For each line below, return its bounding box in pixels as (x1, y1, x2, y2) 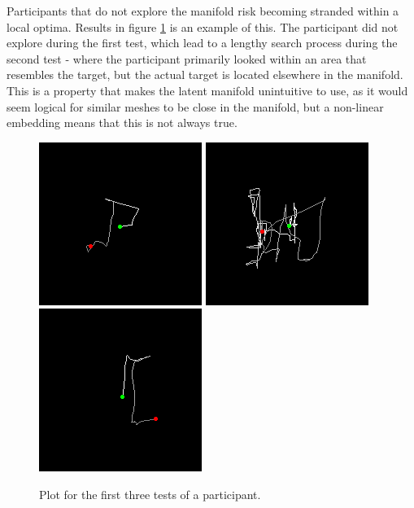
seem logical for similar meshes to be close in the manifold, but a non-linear (7, 98, 384, 115)
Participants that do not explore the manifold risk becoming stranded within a (7, 2, 399, 19)
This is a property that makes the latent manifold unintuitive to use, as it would (7, 81, 408, 99)
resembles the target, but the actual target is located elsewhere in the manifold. (7, 66, 403, 83)
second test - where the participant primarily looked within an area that (7, 50, 367, 67)
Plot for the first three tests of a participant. (39, 485, 261, 502)
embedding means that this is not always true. (7, 114, 238, 131)
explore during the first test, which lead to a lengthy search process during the (7, 34, 398, 51)
